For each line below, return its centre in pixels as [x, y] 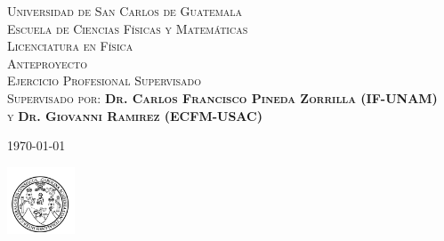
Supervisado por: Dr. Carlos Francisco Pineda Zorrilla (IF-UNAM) [222, 97]
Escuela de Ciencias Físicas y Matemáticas [128, 28]
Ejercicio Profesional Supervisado [105, 80]
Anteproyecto [47, 63]
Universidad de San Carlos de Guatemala [125, 11]
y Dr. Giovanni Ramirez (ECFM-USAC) [135, 115]
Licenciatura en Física [70, 46]
